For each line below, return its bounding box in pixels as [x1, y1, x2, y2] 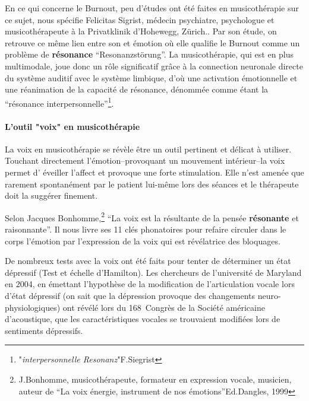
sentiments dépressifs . [5, 324, 83, 336]
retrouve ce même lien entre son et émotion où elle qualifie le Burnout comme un [5, 36, 300, 49]
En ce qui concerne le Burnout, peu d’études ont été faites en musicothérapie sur [5, 2, 299, 14]
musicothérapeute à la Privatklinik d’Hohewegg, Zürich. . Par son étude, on [5, 25, 277, 37]
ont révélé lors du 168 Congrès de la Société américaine [62, 301, 265, 313]
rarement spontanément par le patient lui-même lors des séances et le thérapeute [5, 177, 299, 190]
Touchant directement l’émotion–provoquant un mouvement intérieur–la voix [5, 154, 285, 167]
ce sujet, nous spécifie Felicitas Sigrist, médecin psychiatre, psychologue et [5, 13, 275, 26]
